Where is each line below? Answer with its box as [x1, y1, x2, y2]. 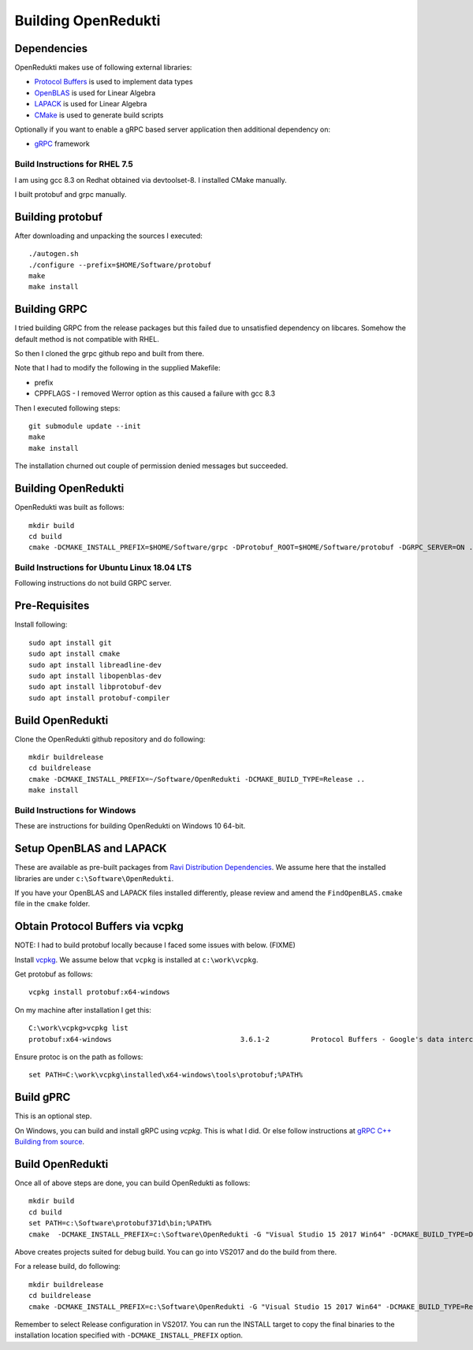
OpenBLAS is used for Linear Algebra [34, 87, 156, 98]
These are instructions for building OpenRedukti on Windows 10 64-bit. [14, 821, 246, 831]
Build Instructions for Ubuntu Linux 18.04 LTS [14, 562, 192, 573]
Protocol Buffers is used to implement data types [34, 77, 193, 87]
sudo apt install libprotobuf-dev [28, 682, 162, 691]
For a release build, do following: [14, 1262, 121, 1271]
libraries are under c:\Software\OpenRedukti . [14, 873, 174, 883]
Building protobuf [14, 210, 102, 224]
